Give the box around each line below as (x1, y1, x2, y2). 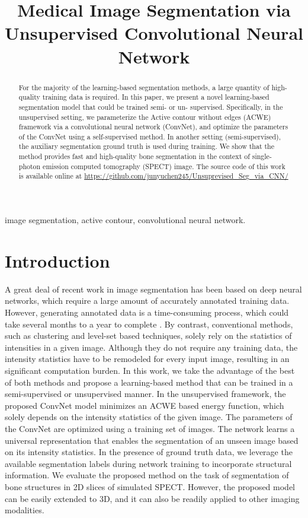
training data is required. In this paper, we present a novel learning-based (42, 92, 269, 102)
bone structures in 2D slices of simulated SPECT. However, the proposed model (5, 480, 296, 492)
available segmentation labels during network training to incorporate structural (5, 457, 292, 469)
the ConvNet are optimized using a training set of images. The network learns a (5, 422, 295, 434)
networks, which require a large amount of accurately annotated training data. (5, 294, 290, 307)
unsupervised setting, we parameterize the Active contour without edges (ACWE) (18, 112, 271, 122)
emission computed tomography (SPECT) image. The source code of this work (43, 161, 285, 171)
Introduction (5, 248, 110, 272)
